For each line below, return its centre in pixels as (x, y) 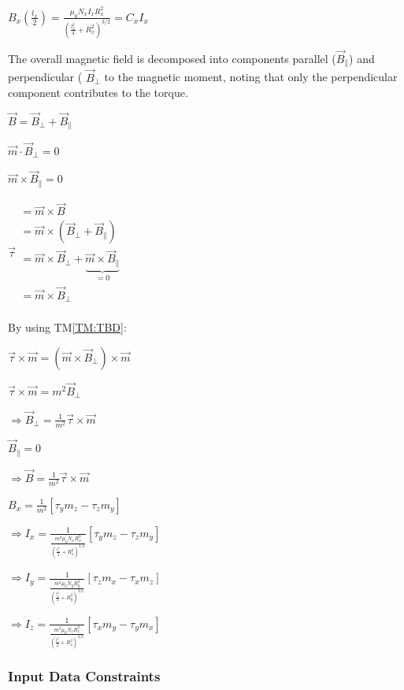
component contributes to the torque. (98, 93)
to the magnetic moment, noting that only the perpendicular (251, 77)
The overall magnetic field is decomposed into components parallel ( (172, 58)
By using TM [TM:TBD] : (67, 327)
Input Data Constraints (84, 676)
